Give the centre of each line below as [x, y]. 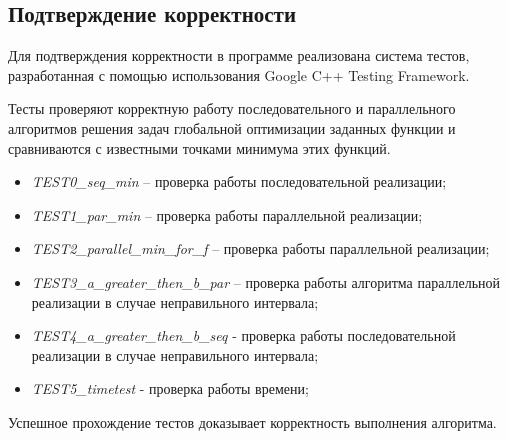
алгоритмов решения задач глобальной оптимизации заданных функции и [232, 127]
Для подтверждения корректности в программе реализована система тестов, [239, 55]
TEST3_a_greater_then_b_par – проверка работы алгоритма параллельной [266, 281]
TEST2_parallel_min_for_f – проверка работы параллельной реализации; [260, 248]
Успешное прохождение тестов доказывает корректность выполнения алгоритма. [252, 421]
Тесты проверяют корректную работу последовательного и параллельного [232, 108]
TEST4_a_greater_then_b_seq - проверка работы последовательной [243, 335]
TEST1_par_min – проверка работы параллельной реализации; [227, 214]
